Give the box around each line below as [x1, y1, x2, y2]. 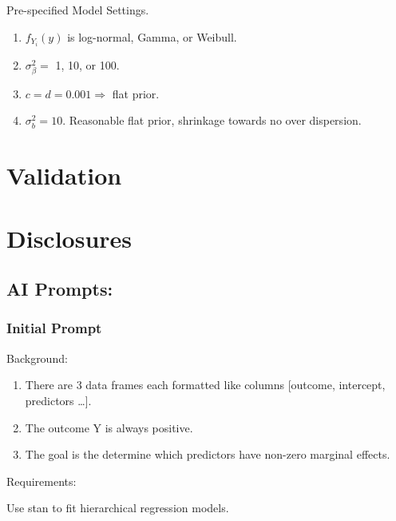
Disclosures [6, 221, 133, 254]
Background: [6, 349, 68, 366]
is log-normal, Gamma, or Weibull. [67, 28, 237, 45]
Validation [6, 159, 122, 192]
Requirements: [6, 472, 77, 489]
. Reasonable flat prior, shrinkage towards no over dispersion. [62, 112, 362, 129]
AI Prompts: [6, 276, 113, 301]
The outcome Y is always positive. [25, 419, 193, 435]
